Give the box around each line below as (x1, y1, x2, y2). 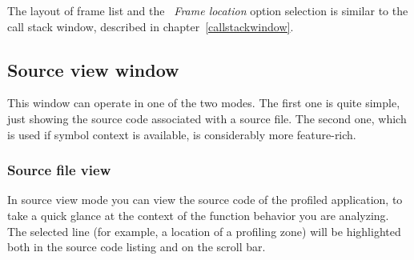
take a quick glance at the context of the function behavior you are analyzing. (7, 206, 389, 223)
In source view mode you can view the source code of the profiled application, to (7, 191, 403, 208)
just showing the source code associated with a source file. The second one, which (7, 110, 407, 126)
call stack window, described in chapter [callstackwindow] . (7, 18, 294, 34)
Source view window (7, 57, 179, 82)
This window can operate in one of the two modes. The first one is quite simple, (7, 94, 400, 111)
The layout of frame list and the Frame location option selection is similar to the (7, 2, 408, 18)
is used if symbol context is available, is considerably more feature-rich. (7, 126, 356, 142)
